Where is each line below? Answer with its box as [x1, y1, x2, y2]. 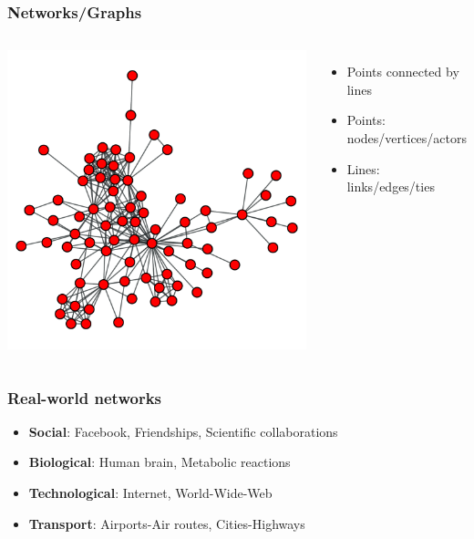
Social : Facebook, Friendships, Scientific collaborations [28, 421, 338, 441]
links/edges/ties [346, 177, 435, 196]
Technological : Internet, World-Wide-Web [28, 483, 273, 503]
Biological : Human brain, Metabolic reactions [28, 452, 291, 472]
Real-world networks [7, 386, 161, 409]
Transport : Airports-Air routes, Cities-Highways [28, 513, 305, 533]
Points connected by [346, 62, 459, 81]
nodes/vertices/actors [346, 129, 468, 147]
